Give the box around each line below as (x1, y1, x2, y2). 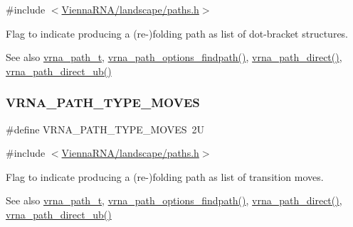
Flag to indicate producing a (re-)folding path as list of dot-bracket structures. (6, 26, 349, 40)
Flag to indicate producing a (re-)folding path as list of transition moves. (6, 169, 324, 184)
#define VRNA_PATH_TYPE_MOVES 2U (6, 121, 205, 136)
